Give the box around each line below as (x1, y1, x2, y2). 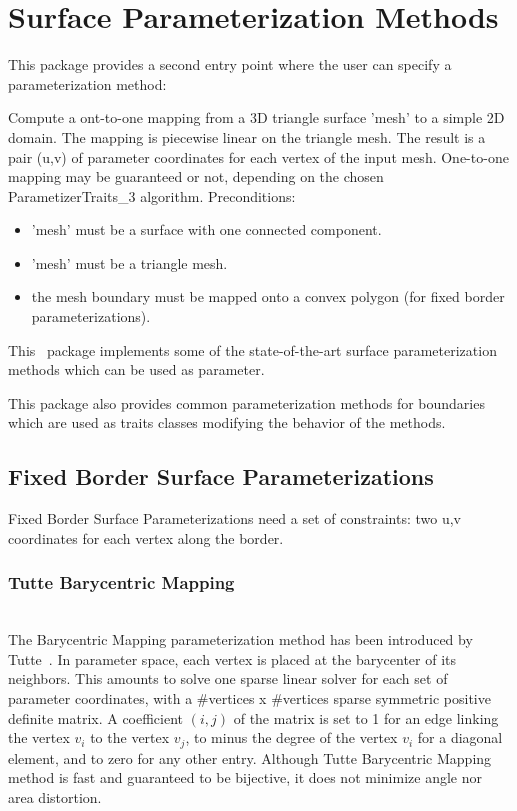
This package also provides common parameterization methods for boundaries (8, 392, 485, 413)
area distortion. (8, 786, 102, 807)
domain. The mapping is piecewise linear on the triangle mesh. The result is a (8, 126, 486, 147)
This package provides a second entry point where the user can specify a (8, 54, 452, 75)
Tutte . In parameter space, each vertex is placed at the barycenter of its (8, 648, 456, 669)
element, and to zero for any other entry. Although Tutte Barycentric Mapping (8, 747, 492, 768)
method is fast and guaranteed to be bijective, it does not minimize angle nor (8, 767, 482, 788)
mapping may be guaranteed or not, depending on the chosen (8, 166, 384, 187)
